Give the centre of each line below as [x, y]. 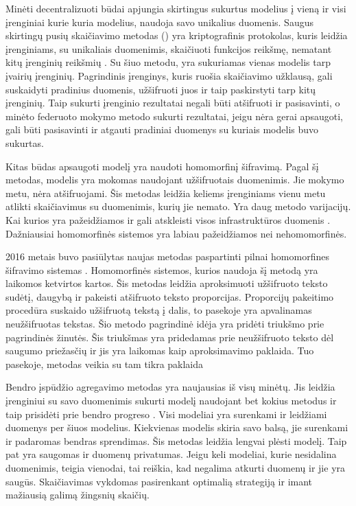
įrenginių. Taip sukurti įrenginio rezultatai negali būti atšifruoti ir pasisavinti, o [173, 103]
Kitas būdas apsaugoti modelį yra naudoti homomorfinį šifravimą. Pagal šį [162, 166]
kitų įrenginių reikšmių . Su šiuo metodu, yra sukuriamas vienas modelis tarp [168, 62]
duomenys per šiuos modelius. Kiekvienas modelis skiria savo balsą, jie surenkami [177, 427]
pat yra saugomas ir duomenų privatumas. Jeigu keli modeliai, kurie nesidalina [171, 454]
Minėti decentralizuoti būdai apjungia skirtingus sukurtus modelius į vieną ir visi [176, 8]
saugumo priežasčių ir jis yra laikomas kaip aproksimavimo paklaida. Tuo [160, 350]
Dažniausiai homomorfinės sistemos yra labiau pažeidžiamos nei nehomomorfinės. [176, 233]
